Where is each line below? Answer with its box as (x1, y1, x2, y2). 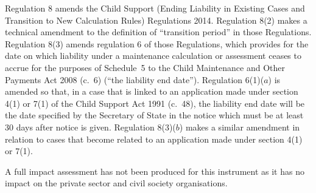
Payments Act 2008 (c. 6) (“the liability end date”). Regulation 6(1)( (5, 73, 264, 86)
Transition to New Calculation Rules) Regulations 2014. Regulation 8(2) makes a (5, 13, 307, 26)
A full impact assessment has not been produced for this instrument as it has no (5, 164, 304, 177)
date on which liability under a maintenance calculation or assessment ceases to (5, 49, 301, 62)
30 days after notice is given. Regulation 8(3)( (5, 120, 176, 133)
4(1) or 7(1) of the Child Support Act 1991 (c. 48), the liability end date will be (5, 96, 305, 109)
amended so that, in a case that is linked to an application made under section (5, 85, 298, 98)
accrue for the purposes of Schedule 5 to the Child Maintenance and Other (5, 61, 285, 73)
